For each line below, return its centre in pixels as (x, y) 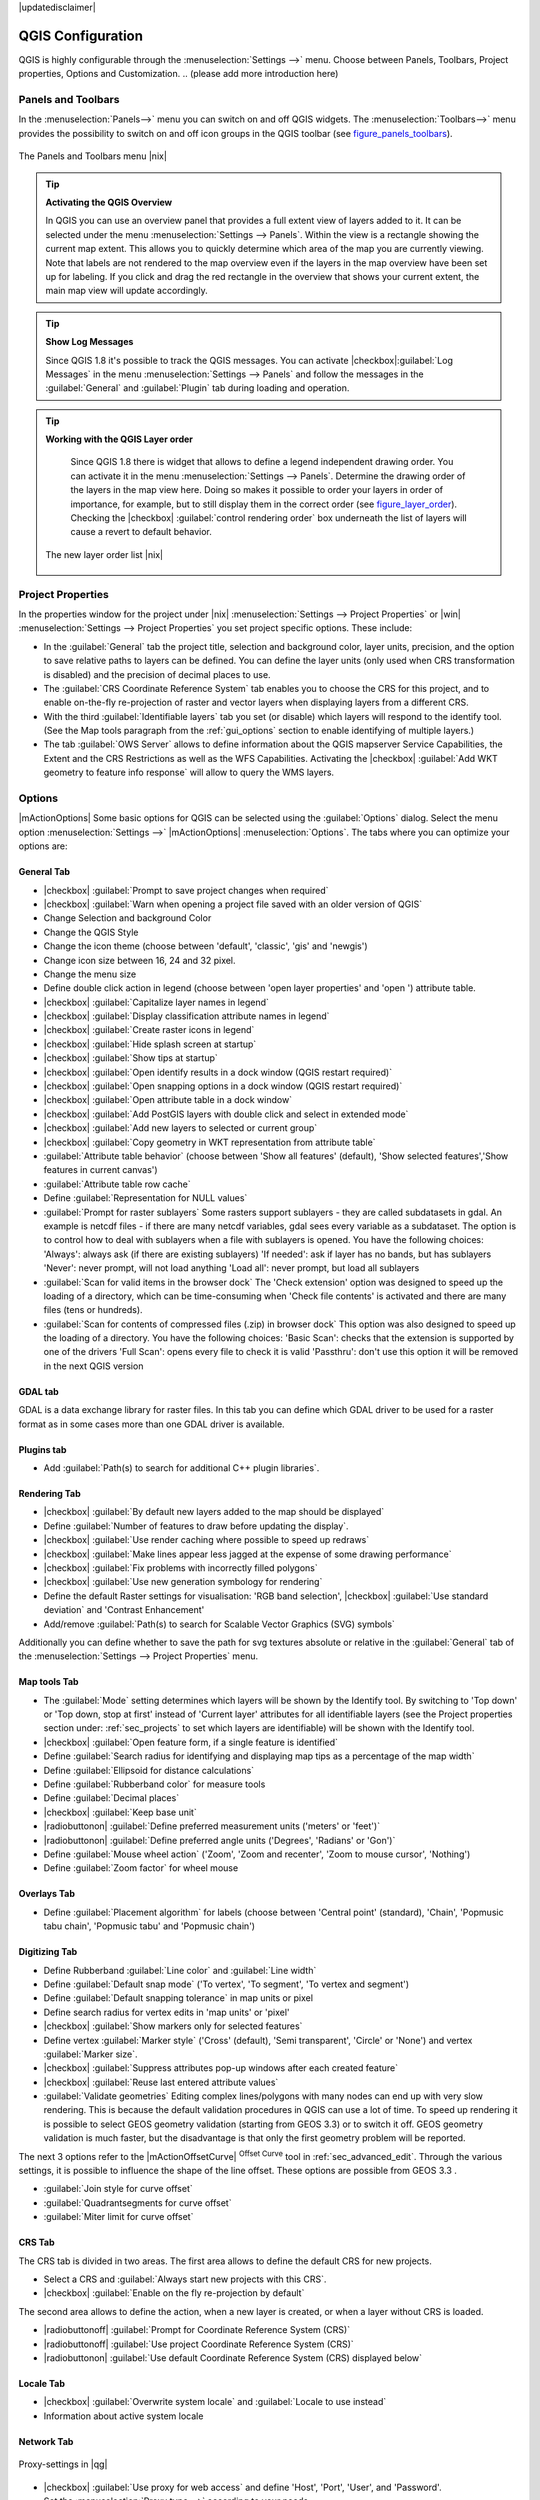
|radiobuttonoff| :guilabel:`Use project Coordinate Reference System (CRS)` (198, 2344)
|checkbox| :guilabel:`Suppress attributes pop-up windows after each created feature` (221, 2068)
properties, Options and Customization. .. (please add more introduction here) (178, 74)
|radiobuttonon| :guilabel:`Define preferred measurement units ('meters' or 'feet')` (211, 1826)
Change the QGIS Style (91, 932)
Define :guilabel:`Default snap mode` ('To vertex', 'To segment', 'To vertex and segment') (226, 1984)
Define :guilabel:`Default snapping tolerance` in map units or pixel (178, 1998)
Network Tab (46, 2441)
